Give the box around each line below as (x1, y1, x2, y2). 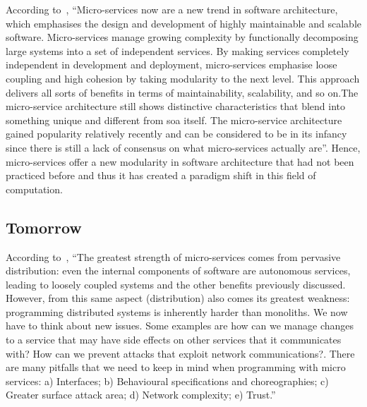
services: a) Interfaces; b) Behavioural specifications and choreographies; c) (6, 373, 329, 388)
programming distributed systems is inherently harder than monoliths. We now (6, 304, 348, 319)
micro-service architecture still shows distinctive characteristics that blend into (6, 99, 346, 114)
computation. (6, 181, 63, 196)
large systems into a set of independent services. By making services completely (6, 43, 349, 58)
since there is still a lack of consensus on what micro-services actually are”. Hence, (6, 140, 361, 154)
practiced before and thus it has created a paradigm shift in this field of (6, 168, 316, 183)
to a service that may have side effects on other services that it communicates (6, 332, 342, 347)
